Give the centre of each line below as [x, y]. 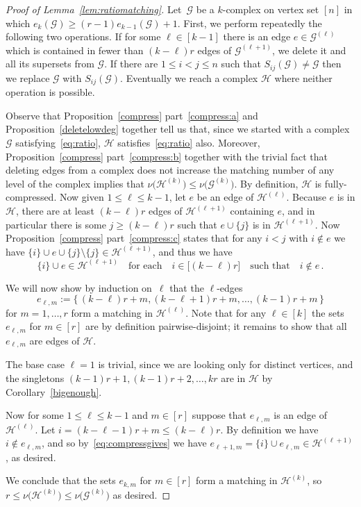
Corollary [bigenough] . [54, 391]
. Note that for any [226, 312]
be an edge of [225, 197]
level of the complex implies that [75, 183]
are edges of [54, 340]
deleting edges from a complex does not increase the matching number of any [170, 170]
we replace [28, 77]
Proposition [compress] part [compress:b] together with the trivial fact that [167, 156]
